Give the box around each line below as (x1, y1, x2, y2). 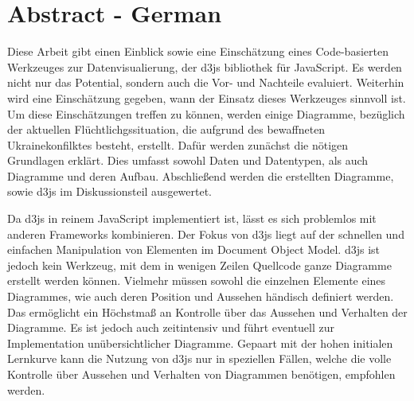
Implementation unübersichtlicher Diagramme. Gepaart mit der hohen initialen (7, 334, 393, 351)
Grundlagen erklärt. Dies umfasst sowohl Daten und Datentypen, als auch (7, 152, 369, 169)
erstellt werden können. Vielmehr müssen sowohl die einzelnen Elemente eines (7, 272, 386, 289)
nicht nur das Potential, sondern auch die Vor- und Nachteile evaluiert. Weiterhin (7, 74, 404, 91)
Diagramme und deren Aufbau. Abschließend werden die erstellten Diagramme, (7, 167, 394, 184)
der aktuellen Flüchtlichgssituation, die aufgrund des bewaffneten (7, 121, 326, 138)
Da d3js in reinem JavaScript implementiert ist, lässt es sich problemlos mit (7, 210, 377, 227)
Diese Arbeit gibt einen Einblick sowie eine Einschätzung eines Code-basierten (7, 43, 389, 60)
